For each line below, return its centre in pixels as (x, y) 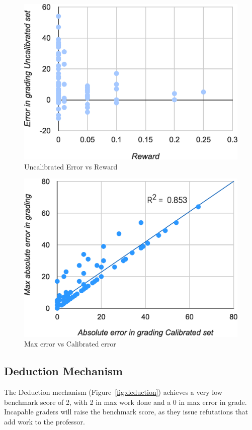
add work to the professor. (45, 421)
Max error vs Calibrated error (70, 344)
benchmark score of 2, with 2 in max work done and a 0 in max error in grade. (125, 402)
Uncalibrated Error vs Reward (71, 166)
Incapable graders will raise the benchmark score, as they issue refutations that (126, 412)
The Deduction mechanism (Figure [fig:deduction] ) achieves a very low (113, 392)
